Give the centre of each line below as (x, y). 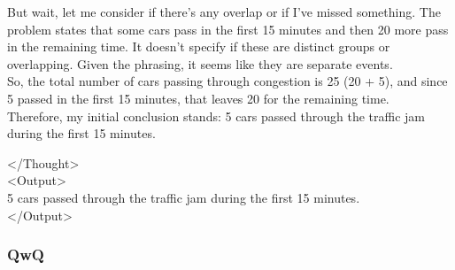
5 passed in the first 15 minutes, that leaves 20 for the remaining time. (198, 98)
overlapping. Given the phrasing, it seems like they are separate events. (200, 63)
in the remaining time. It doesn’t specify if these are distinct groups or (199, 46)
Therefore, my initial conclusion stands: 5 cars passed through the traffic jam (216, 116)
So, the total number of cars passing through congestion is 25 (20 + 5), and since (227, 81)
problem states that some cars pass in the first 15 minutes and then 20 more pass (228, 29)
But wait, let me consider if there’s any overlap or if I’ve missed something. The (224, 12)
